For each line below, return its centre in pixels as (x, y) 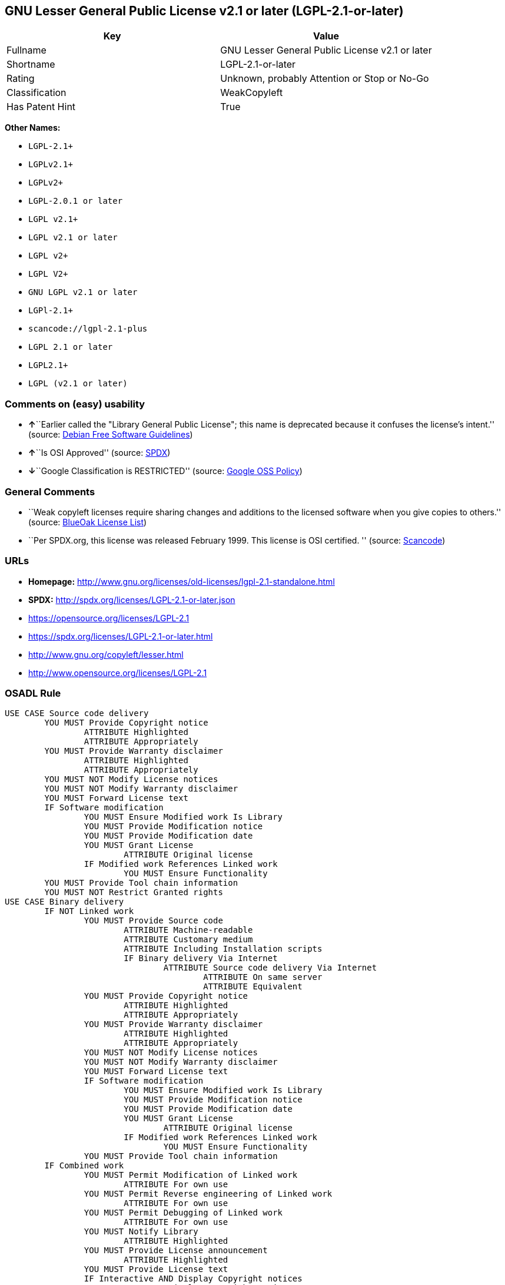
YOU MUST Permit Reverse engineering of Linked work (208, 1194)
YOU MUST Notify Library (141, 1232)
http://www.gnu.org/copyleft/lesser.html (106, 654)
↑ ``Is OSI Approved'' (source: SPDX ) (99, 453)
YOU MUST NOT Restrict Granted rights (134, 892)
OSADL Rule (33, 693)
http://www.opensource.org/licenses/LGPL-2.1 (118, 673)
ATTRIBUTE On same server (263, 977)
